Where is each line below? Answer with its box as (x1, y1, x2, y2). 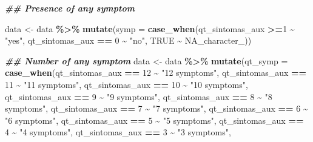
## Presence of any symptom (5, 2, 135, 14)
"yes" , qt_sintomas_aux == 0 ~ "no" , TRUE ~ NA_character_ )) (5, 34, 252, 47)
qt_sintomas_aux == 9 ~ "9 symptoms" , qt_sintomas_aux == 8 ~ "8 (5, 90, 272, 103)
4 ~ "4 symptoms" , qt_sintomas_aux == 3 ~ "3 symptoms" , (5, 126, 231, 138)
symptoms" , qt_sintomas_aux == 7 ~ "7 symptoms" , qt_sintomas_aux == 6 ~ (5, 102, 308, 115)
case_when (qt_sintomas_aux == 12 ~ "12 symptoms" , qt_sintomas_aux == (5, 66, 307, 79)
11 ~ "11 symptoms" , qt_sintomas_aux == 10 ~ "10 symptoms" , (5, 78, 248, 90)
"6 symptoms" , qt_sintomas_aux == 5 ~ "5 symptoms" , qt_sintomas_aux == (5, 113, 304, 126)
